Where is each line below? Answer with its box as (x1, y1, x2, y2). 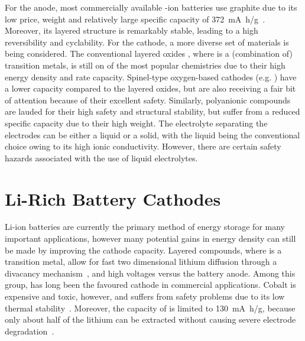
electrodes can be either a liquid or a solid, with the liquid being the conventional (5, 128, 300, 141)
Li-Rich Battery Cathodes (5, 186, 221, 210)
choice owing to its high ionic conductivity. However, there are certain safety (5, 140, 281, 152)
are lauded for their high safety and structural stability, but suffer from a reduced (5, 105, 300, 118)
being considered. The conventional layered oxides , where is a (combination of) (5, 47, 293, 60)
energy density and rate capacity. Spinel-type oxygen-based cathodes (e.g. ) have (5, 70, 297, 83)
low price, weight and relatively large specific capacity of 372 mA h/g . (5, 12, 265, 25)
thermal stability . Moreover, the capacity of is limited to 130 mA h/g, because (5, 301, 296, 314)
